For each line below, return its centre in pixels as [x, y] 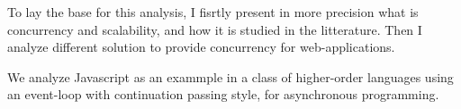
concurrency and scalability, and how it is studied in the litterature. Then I [215, 29]
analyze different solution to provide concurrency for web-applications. [201, 47]
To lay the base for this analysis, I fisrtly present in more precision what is [213, 12]
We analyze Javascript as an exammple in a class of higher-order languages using [230, 76]
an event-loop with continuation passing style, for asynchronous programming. [223, 94]
